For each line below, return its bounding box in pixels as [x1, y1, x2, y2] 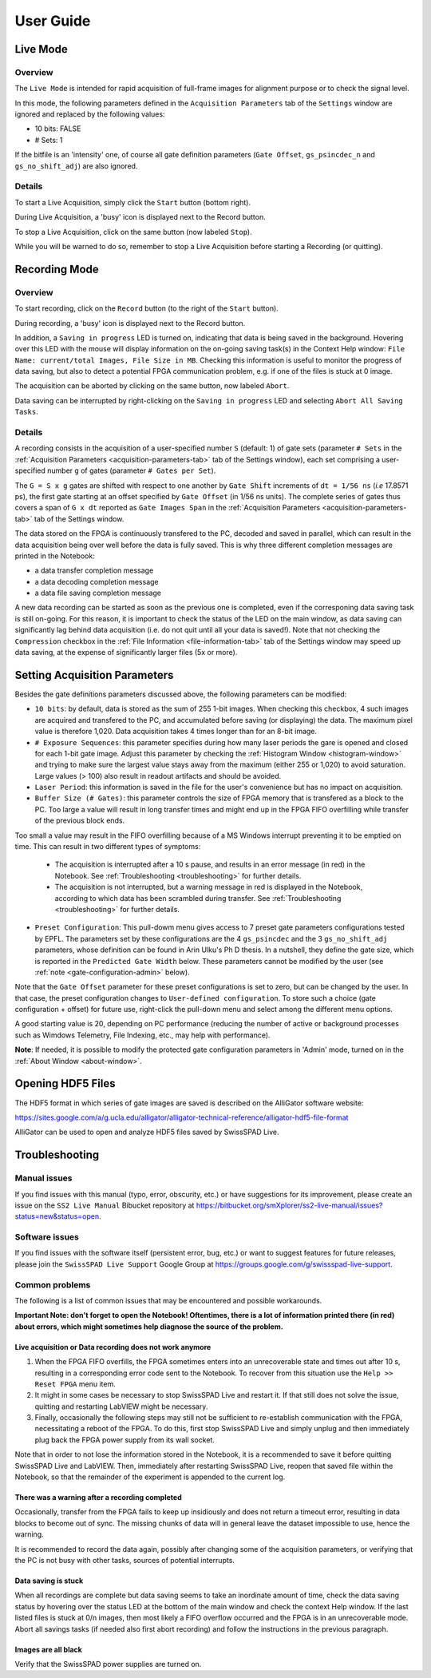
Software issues [14, 1232, 80, 1243]
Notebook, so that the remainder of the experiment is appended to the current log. [14, 1472, 286, 1482]
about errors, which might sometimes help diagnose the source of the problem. [14, 1322, 283, 1331]
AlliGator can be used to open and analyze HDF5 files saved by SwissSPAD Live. [14, 1127, 279, 1137]
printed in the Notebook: [14, 551, 95, 561]
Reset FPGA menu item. [34, 1378, 116, 1389]
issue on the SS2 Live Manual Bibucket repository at [14, 1200, 195, 1210]
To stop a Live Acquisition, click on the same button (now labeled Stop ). [14, 227, 252, 236]
